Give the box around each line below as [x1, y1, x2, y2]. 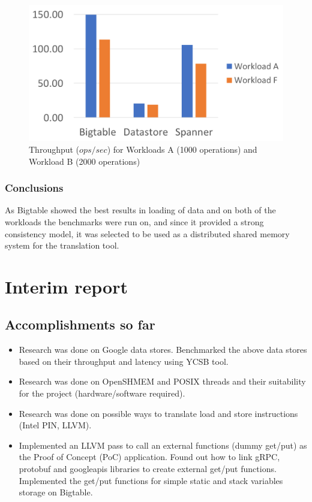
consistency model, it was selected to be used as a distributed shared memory [5, 227, 290, 240]
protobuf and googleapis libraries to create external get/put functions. [19, 462, 277, 475]
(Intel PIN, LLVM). [19, 419, 92, 431]
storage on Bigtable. [19, 486, 93, 498]
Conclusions [5, 180, 64, 195]
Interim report [5, 274, 128, 298]
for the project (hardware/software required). [19, 387, 185, 400]
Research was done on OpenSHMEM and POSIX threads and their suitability [19, 375, 306, 388]
